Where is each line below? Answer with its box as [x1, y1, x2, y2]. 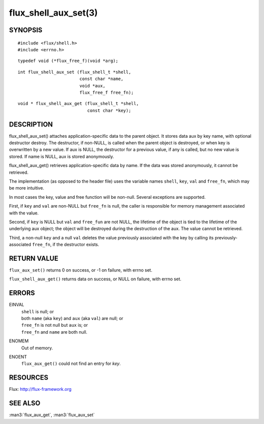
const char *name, [79, 76, 124, 82]
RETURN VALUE [9, 254, 59, 262]
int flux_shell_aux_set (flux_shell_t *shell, [18, 69, 132, 75]
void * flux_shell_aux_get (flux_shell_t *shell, [18, 101, 139, 106]
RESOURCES [9, 374, 48, 382]
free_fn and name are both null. [21, 329, 88, 335]
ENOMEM [9, 338, 29, 344]
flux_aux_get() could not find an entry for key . [21, 360, 121, 366]
